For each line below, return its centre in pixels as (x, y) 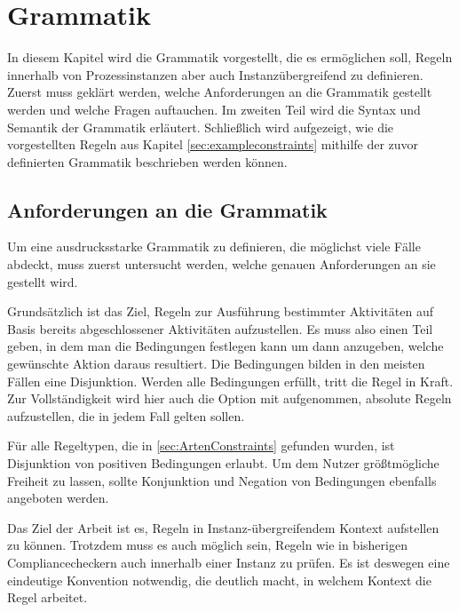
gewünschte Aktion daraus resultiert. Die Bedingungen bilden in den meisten (216, 364)
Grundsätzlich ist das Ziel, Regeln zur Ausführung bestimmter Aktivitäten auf (220, 311)
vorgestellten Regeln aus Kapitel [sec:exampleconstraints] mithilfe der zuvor (213, 144)
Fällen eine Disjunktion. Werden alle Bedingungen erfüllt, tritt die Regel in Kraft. (230, 381)
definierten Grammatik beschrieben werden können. (147, 161)
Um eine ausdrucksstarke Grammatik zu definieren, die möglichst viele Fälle (214, 246)
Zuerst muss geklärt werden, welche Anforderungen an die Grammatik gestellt (220, 92)
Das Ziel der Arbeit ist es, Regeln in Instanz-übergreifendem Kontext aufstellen (223, 527)
